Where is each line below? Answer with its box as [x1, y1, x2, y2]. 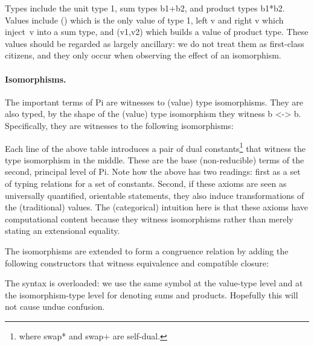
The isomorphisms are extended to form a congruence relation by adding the [5, 244, 289, 257]
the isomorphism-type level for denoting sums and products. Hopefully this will [5, 288, 298, 301]
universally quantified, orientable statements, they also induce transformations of [5, 189, 304, 201]
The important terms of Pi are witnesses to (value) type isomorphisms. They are [5, 95, 304, 108]
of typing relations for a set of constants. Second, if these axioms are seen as [5, 177, 287, 189]
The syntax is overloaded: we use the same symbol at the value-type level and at [5, 277, 303, 289]
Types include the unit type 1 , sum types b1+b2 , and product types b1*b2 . [5, 2, 285, 14]
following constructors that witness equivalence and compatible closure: [5, 256, 269, 269]
